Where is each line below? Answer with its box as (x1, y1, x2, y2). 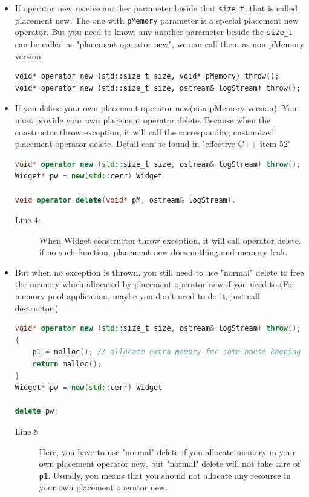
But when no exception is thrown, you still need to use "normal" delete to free (15, 265, 304, 278)
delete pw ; (15, 407, 59, 416)
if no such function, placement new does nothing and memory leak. (39, 245, 288, 258)
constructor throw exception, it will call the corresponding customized (15, 125, 275, 138)
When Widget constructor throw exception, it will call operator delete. (39, 233, 301, 246)
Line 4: (15, 213, 41, 226)
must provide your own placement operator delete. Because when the (15, 113, 271, 126)
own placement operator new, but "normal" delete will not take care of (39, 457, 301, 470)
